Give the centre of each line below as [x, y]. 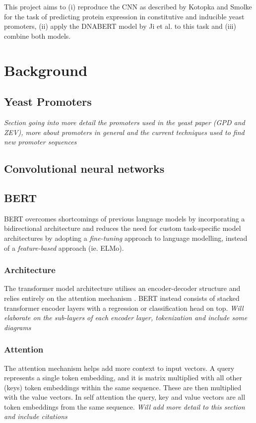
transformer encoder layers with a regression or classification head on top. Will [124, 308]
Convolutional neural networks [84, 169]
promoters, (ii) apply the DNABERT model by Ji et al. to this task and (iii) [120, 26]
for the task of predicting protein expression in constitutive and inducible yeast [124, 16]
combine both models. [37, 35]
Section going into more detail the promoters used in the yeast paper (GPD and [125, 122]
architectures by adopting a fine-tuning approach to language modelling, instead [126, 238]
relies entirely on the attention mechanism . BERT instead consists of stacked [122, 298]
